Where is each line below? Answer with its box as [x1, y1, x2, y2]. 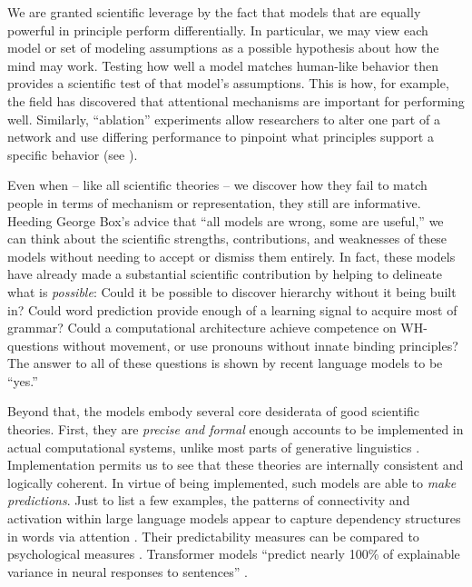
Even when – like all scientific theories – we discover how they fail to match [7, 175, 428, 194]
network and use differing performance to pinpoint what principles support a [7, 127, 434, 146]
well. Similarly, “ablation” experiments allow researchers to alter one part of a [7, 109, 440, 128]
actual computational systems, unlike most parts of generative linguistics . [7, 437, 420, 456]
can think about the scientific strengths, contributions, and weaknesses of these [7, 229, 447, 248]
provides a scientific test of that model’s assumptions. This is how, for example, [7, 74, 449, 93]
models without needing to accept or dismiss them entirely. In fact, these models [7, 246, 456, 265]
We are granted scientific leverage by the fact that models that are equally [7, 3, 421, 21]
